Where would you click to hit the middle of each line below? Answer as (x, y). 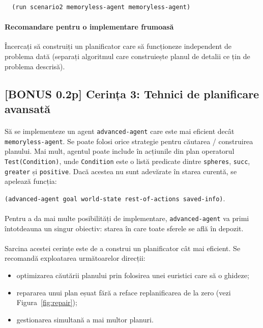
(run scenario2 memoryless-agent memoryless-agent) (101, 7)
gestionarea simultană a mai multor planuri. (85, 319)
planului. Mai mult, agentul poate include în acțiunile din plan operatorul (120, 151)
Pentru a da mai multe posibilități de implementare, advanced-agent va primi (127, 218)
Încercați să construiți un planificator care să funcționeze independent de (118, 46)
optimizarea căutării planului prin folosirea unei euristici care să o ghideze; (133, 275)
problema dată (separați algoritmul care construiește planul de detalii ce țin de (127, 56)
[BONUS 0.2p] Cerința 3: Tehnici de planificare (132, 93)
